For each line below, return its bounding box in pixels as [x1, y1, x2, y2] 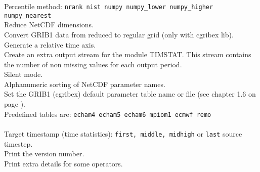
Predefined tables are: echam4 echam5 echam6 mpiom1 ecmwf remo [4, 108, 211, 119]
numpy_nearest [4, 12, 52, 19]
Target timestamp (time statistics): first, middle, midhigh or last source [4, 128, 242, 139]
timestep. [4, 138, 33, 149]
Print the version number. [4, 148, 84, 159]
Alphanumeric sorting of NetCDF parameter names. [4, 78, 165, 89]
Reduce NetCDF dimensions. [4, 19, 94, 30]
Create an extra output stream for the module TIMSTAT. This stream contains [4, 49, 251, 60]
